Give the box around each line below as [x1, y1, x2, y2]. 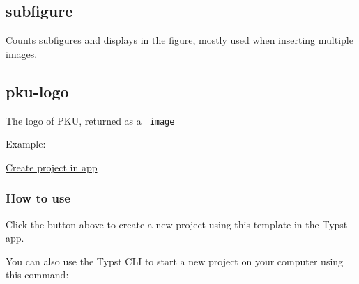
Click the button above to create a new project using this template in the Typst [6, 216, 348, 231]
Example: [6, 136, 46, 151]
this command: [6, 267, 69, 282]
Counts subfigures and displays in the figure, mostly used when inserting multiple [6, 33, 353, 47]
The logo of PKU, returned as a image [6, 113, 175, 127]
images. [6, 46, 38, 61]
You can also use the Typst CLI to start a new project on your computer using [6, 253, 344, 268]
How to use [6, 189, 70, 207]
